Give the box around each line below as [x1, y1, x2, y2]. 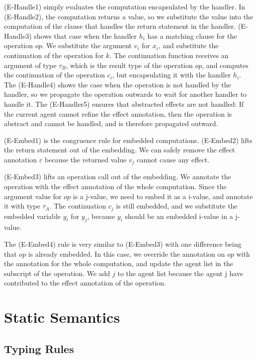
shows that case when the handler [34, 30, 137, 41]
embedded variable [4, 211, 61, 221]
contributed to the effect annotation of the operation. [4, 278, 166, 288]
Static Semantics [4, 307, 120, 327]
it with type [4, 201, 40, 211]
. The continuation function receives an [109, 50, 229, 60]
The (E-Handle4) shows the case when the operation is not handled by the [4, 79, 231, 89]
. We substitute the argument [42, 40, 132, 51]
